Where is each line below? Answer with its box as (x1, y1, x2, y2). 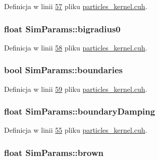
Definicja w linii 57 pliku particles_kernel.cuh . (4, 1, 147, 11)
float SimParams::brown (4, 146, 103, 158)
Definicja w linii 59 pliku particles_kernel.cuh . (4, 83, 147, 94)
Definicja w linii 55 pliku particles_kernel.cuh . (4, 125, 147, 135)
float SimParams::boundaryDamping (4, 105, 155, 118)
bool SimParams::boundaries (4, 64, 123, 76)
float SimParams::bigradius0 (4, 22, 121, 35)
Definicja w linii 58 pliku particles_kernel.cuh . (4, 42, 147, 52)
